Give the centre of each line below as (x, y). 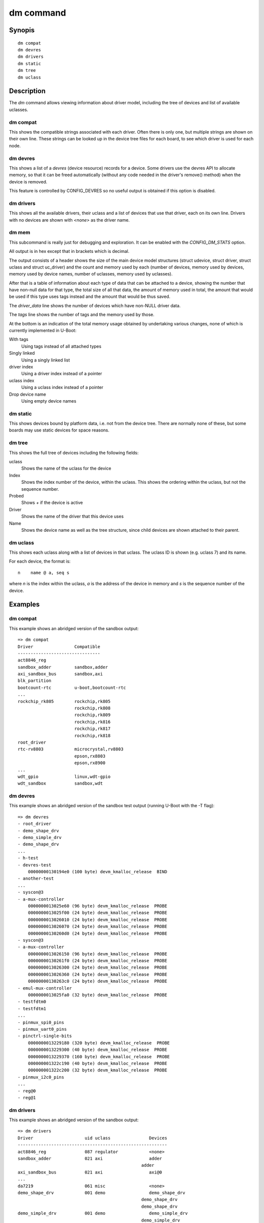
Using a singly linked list (46, 360)
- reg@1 (27, 1098)
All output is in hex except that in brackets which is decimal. (69, 251)
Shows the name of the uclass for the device (66, 468)
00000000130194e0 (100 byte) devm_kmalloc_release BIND (97, 872)
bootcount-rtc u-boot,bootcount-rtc (72, 688)
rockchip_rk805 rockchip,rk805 (64, 701)
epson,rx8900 (90, 763)
